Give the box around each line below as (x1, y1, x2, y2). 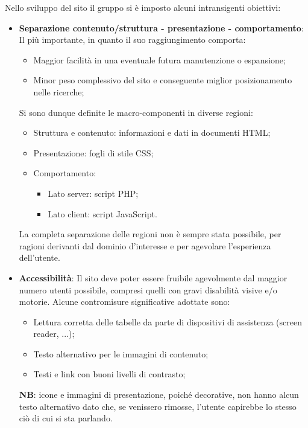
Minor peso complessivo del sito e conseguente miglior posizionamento (33, 74, 292, 86)
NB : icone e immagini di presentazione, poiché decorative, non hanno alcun (19, 388, 299, 401)
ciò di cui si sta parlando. (19, 412, 113, 424)
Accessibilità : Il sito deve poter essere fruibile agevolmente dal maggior (19, 271, 288, 284)
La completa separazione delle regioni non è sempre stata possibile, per (19, 228, 281, 240)
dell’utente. (19, 251, 60, 264)
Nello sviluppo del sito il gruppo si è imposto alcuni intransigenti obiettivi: (5, 1, 281, 13)
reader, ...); (33, 327, 75, 340)
